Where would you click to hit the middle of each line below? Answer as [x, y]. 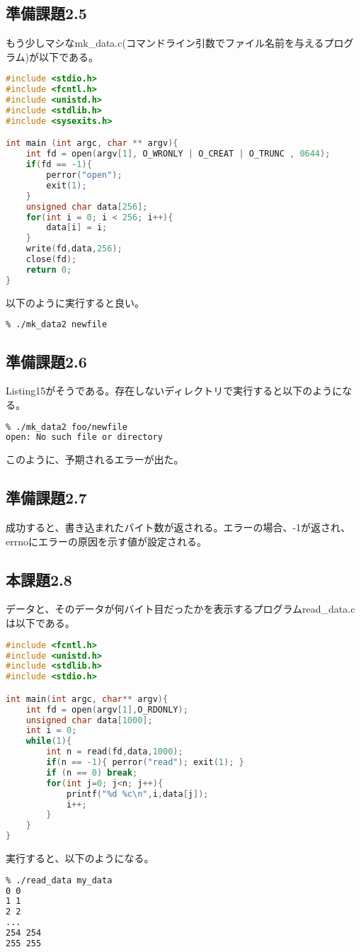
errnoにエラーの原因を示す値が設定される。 [106, 541]
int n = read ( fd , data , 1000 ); [115, 752]
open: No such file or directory [84, 437]
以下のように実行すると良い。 [75, 302]
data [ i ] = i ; [77, 228]
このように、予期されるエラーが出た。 [95, 459]
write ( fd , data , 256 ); [74, 249]
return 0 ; [49, 270]
